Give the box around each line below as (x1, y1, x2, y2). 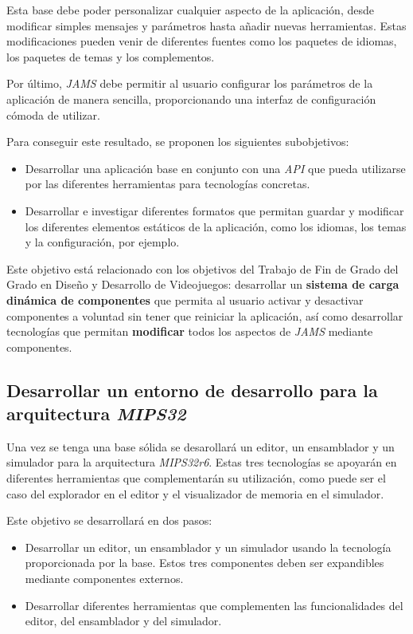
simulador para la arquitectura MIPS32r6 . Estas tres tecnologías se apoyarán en (6, 454, 397, 471)
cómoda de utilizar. (6, 106, 100, 123)
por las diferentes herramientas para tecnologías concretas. (25, 175, 310, 192)
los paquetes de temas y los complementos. (6, 48, 215, 65)
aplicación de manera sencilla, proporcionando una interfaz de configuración (6, 90, 376, 107)
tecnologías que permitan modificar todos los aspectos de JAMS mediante (6, 323, 373, 340)
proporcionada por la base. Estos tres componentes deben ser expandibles (25, 554, 384, 571)
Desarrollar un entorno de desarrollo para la (6, 377, 378, 402)
